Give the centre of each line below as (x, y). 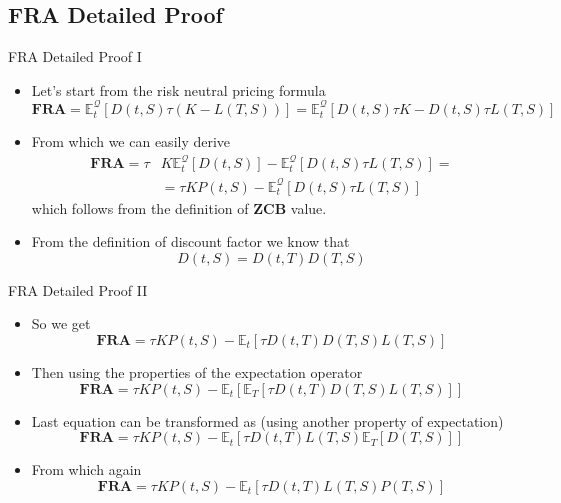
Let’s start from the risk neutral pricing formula (178, 89)
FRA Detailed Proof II (78, 289)
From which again (86, 469)
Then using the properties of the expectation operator (197, 371)
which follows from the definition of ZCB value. (179, 207)
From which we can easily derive (131, 140)
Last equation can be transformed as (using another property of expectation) (267, 420)
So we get (61, 323)
